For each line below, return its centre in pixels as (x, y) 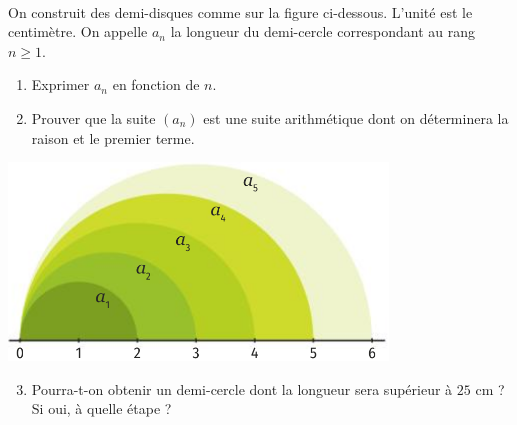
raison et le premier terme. (113, 137)
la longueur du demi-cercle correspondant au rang (323, 31)
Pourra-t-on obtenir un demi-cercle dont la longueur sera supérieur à (242, 388)
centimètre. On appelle (78, 31)
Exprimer (60, 84)
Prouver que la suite (93, 117)
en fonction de (156, 84)
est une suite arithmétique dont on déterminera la (356, 117)
